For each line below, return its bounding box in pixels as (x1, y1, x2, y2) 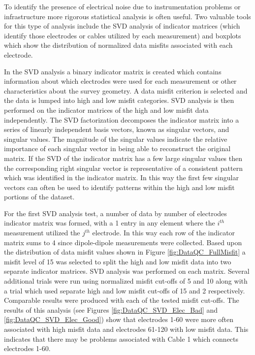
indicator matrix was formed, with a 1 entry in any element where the (4, 218, 215, 228)
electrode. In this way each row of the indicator (92, 227, 235, 238)
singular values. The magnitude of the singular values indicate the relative (4, 133, 227, 144)
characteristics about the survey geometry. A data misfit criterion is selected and (4, 85, 248, 96)
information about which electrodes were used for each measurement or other (4, 76, 237, 86)
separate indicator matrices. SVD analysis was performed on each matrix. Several (4, 266, 250, 276)
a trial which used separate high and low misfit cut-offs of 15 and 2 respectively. (4, 285, 245, 295)
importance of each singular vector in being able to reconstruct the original (4, 143, 231, 154)
